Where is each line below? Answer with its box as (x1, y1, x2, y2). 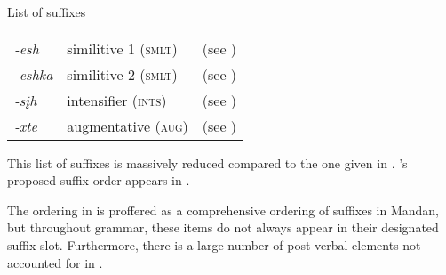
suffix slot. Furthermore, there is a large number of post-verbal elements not (7, 235, 421, 254)
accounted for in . (7, 253, 103, 271)
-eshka (14, 63, 53, 85)
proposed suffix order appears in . (7, 171, 190, 190)
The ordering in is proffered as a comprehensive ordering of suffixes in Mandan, (7, 200, 439, 219)
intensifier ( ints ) (67, 89, 167, 110)
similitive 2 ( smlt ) (67, 63, 178, 85)
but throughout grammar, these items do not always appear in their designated (7, 218, 439, 237)
